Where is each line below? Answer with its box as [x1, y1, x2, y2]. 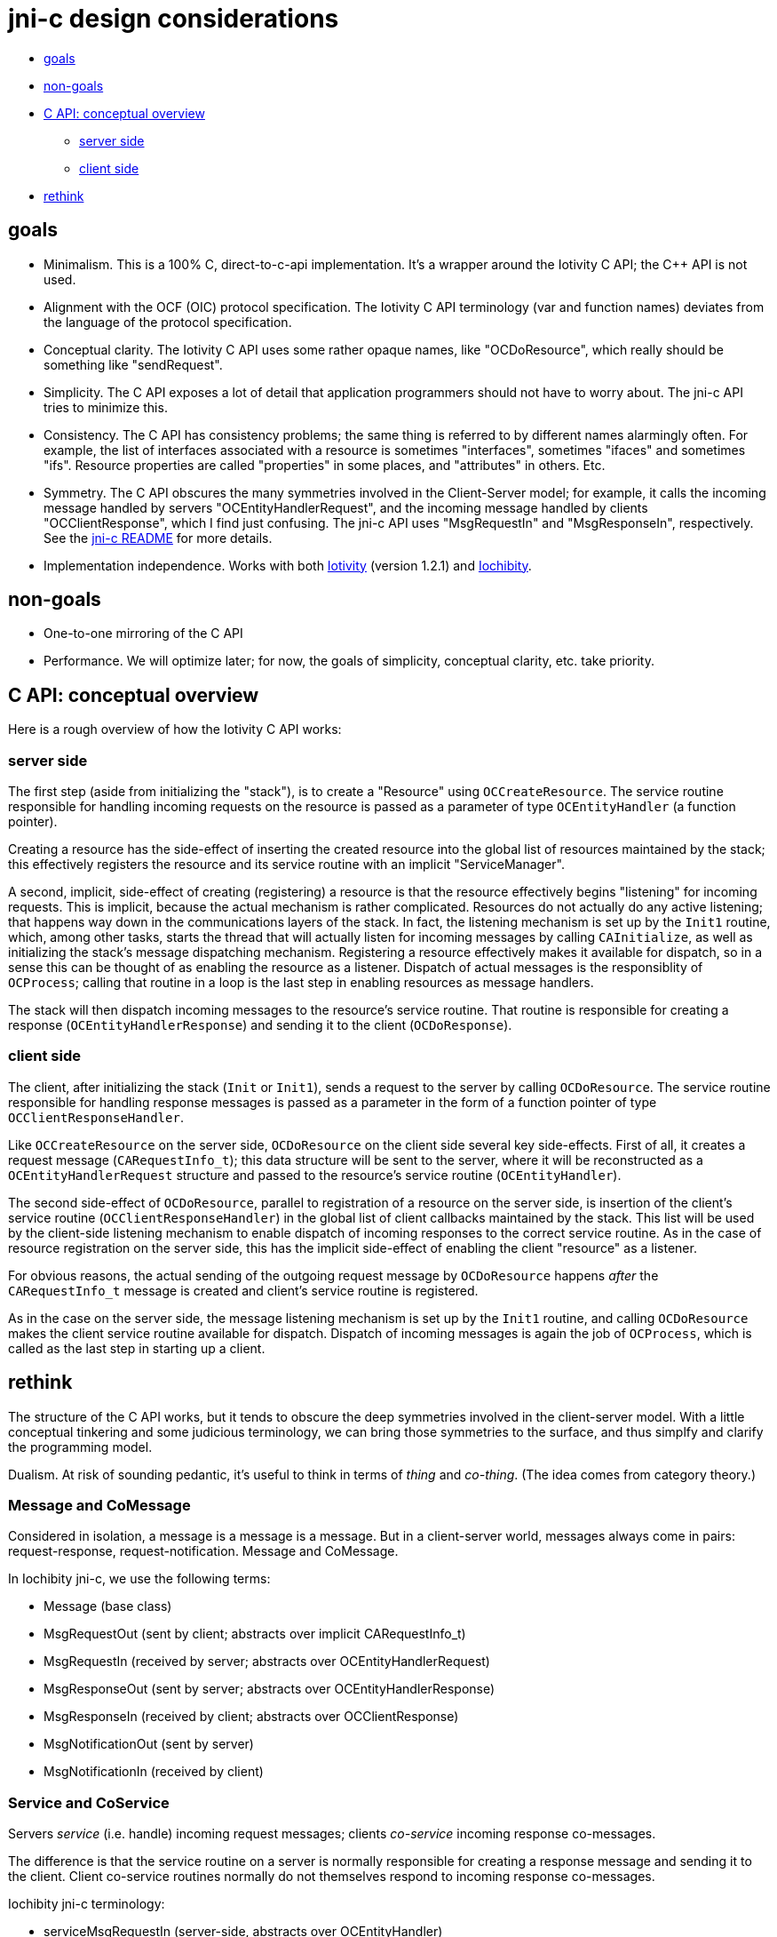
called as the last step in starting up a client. [8, 1340, 266, 1356]
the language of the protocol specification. [44, 314, 292, 330]
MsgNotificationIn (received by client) [44, 1764, 264, 1780]
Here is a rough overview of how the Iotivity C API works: [8, 721, 342, 737]
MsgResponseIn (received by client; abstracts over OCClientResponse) [44, 1709, 459, 1725]
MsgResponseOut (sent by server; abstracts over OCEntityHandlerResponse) [44, 1681, 496, 1697]
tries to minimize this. [44, 399, 168, 415]
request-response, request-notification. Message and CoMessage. [8, 1543, 399, 1559]
